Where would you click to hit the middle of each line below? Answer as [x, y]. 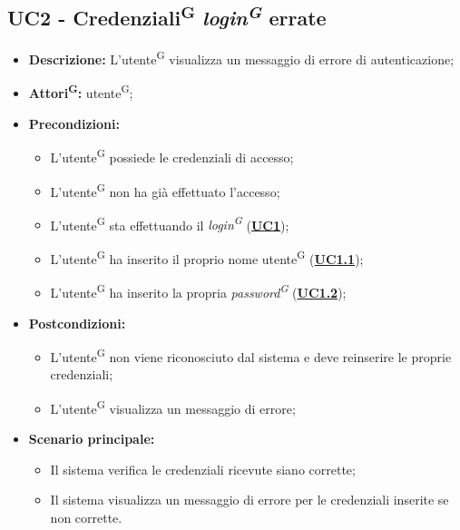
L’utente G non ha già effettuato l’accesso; [165, 190]
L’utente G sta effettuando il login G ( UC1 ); [170, 223]
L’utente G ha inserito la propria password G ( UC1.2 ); [198, 291]
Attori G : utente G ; [81, 92]
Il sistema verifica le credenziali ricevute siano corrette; [203, 469]
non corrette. [86, 518]
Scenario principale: [92, 439]
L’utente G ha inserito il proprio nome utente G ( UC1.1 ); [207, 257]
